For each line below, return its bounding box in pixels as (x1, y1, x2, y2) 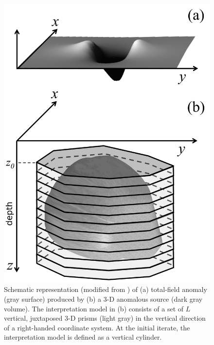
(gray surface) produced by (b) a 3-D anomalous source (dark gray (4, 293, 203, 304)
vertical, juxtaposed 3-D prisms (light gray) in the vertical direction (4, 313, 206, 323)
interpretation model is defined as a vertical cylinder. (4, 332, 162, 342)
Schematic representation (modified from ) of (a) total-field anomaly (4, 284, 207, 294)
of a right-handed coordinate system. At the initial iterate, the (4, 322, 190, 332)
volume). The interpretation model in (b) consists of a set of (4, 303, 184, 313)
